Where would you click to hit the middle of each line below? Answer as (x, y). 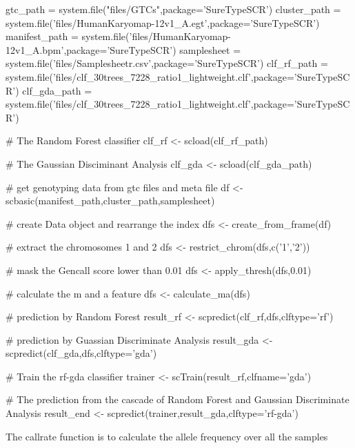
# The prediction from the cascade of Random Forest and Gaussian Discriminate (177, 399)
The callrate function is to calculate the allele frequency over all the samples (167, 436)
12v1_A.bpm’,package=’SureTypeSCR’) (91, 49)
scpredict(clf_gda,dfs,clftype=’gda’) (81, 353)
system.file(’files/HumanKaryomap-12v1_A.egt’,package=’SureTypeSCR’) (163, 22)
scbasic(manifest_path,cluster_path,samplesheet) (110, 201)
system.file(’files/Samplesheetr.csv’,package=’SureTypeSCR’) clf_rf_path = (167, 63)
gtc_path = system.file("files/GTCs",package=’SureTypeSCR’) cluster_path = (173, 9)
